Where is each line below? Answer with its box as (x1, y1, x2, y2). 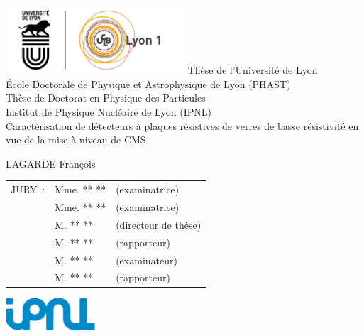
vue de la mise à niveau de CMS (6, 132, 146, 147)
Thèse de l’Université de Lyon (187, 63, 318, 77)
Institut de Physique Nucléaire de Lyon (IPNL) (6, 104, 211, 119)
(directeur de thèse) (116, 217, 202, 232)
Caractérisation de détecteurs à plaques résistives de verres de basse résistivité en (6, 118, 359, 133)
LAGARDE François (6, 156, 96, 170)
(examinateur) (116, 252, 177, 267)
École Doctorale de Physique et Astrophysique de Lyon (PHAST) (6, 76, 291, 91)
